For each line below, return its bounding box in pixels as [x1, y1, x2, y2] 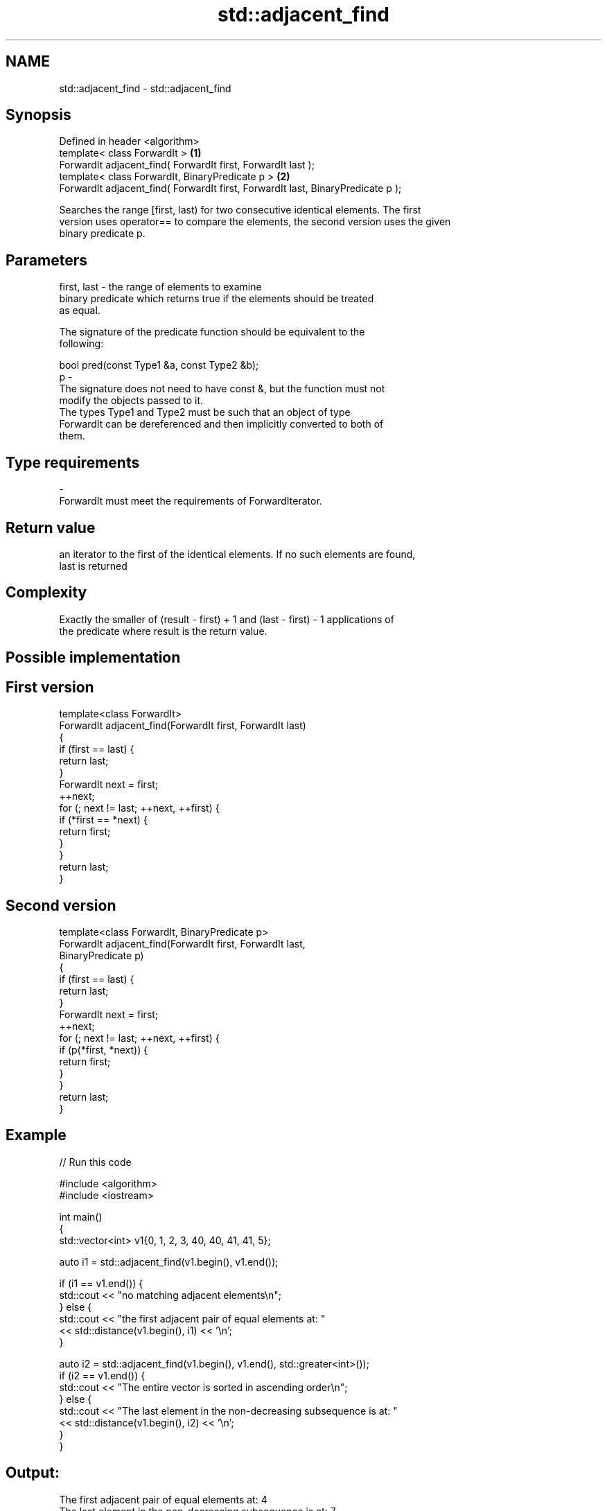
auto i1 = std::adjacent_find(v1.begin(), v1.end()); [59, 1255, 279, 1268]
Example [6, 1126, 67, 1144]
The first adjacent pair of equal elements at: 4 [59, 1493, 267, 1505]
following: [59, 338, 104, 350]
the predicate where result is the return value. [59, 625, 267, 637]
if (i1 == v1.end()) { [59, 1277, 143, 1289]
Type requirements [6, 453, 140, 471]
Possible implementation [6, 649, 181, 667]
